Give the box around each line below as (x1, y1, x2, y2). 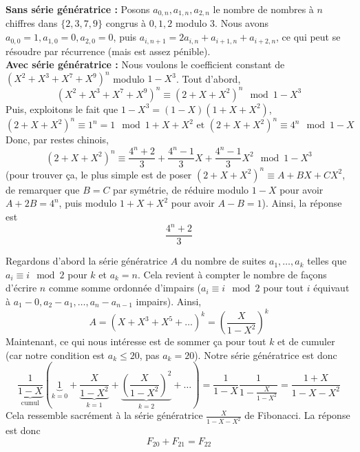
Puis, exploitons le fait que (6, 101, 118, 116)
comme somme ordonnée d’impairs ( (48, 280, 202, 295)
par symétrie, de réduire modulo (113, 182, 249, 196)
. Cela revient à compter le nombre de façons (138, 267, 327, 281)
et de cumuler (277, 334, 335, 349)
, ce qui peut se (276, 30, 341, 44)
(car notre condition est (6, 347, 105, 362)
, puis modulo (59, 196, 117, 210)
